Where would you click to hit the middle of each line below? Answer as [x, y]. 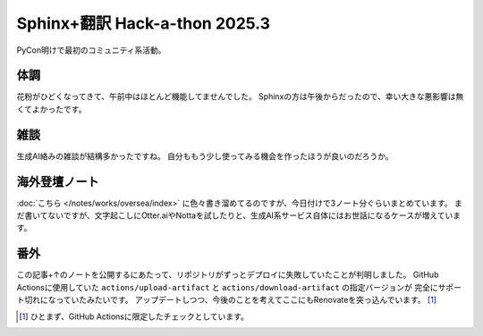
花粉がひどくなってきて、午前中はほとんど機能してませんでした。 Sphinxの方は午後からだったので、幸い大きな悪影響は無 [240, 97]
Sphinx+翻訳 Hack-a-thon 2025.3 [144, 23]
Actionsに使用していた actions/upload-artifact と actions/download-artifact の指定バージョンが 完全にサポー [239, 287]
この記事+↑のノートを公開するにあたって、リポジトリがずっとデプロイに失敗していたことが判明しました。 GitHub [228, 275]
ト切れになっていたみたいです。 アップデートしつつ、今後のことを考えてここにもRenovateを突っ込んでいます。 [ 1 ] [227, 300]
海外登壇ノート [58, 182]
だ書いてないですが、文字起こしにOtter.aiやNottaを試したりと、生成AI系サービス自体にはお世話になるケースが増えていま [238, 215]
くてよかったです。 [51, 109]
